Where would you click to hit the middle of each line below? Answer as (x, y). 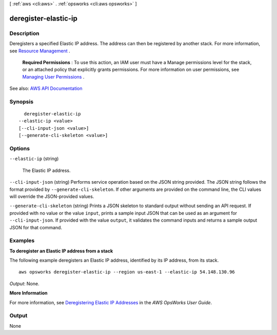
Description (24, 33)
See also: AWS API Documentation (46, 88)
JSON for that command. (36, 227)
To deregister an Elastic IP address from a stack (61, 251)
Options (20, 149)
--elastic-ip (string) (34, 159)
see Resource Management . (40, 51)
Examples (22, 241)
